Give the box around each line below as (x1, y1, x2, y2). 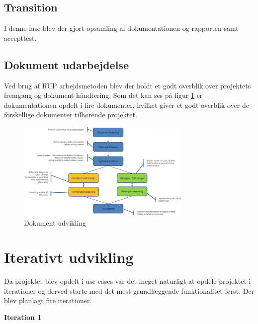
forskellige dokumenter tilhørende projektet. (4, 109, 137, 120)
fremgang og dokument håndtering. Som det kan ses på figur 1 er (4, 90, 203, 100)
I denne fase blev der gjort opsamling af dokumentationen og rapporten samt (4, 23, 239, 33)
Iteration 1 (4, 312, 42, 322)
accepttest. (4, 32, 37, 43)
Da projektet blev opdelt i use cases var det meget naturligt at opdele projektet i (4, 276, 251, 286)
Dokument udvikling (24, 218, 86, 228)
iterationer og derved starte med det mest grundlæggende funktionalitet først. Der (4, 285, 255, 296)
